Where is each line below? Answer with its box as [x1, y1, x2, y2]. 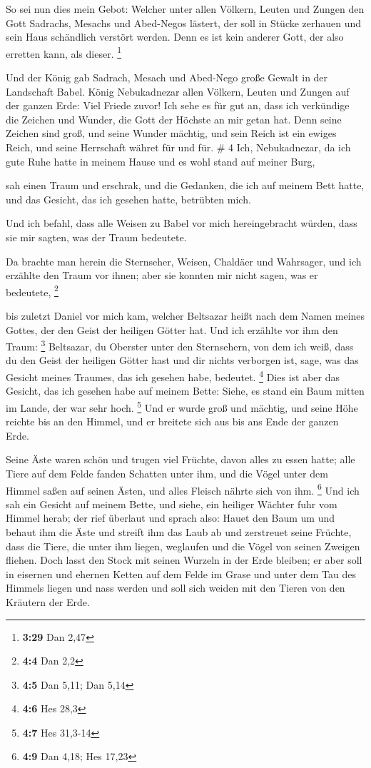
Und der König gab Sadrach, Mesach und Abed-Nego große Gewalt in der [6, 70, 328, 85]
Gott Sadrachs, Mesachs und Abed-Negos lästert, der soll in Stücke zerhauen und [6, 15, 362, 30]
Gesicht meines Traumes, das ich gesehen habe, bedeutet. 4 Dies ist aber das [6, 368, 340, 384]
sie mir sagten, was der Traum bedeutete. [6, 229, 187, 244]
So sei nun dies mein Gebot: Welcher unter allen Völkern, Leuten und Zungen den [6, 1, 365, 16]
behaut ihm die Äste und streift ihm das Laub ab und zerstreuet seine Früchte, [6, 524, 352, 539]
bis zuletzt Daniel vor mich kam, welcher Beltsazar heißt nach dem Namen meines [6, 308, 365, 323]
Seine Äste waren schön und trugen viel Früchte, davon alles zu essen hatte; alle [6, 452, 355, 467]
